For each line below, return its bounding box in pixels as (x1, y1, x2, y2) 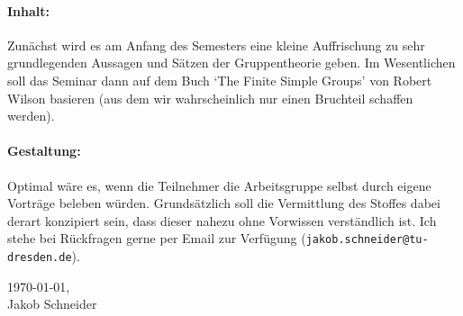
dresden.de (7, 251, 72, 264)
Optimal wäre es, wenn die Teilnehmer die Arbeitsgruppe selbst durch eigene (7, 176, 431, 194)
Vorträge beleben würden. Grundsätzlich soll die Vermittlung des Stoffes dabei (7, 194, 440, 212)
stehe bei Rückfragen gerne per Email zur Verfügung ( (7, 229, 306, 248)
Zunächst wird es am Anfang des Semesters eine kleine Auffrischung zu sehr (7, 35, 425, 54)
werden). (7, 106, 55, 125)
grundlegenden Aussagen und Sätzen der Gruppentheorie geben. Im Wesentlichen (7, 53, 456, 72)
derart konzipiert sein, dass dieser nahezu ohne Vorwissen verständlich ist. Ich (7, 211, 437, 230)
